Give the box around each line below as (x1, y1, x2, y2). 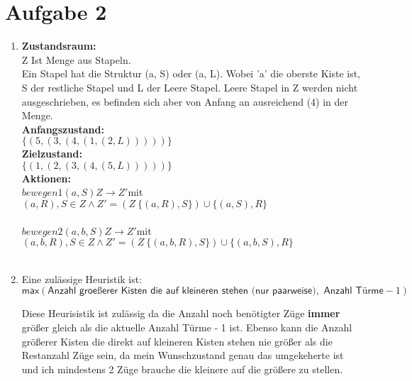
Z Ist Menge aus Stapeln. (21, 52, 131, 67)
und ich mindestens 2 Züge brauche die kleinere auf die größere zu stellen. (21, 361, 343, 376)
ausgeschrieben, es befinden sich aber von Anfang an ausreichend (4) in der (21, 94, 349, 109)
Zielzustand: (21, 146, 82, 161)
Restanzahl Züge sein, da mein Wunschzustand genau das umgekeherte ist (21, 348, 344, 363)
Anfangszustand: (21, 121, 104, 136)
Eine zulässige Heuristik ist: (21, 271, 143, 286)
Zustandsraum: (21, 38, 96, 53)
